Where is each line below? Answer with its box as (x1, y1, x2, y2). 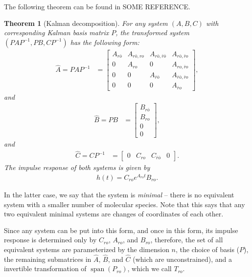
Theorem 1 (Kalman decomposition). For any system (4, 18, 168, 28)
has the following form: (70, 37, 139, 47)
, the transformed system (115, 27, 189, 38)
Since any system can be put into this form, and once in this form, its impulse (4, 225, 238, 235)
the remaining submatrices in (4, 254, 92, 264)
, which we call (127, 263, 172, 274)
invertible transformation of (4, 263, 87, 274)
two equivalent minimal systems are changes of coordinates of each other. (4, 209, 224, 219)
